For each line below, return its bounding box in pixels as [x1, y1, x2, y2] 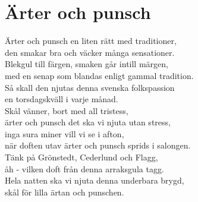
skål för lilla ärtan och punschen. [5, 185, 124, 198]
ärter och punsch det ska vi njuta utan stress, [5, 116, 171, 128]
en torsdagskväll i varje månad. [5, 93, 118, 105]
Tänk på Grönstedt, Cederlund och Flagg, [5, 151, 158, 163]
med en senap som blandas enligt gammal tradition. [5, 69, 194, 81]
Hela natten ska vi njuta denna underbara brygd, [5, 174, 184, 187]
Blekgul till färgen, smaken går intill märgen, [5, 58, 168, 70]
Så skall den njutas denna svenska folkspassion [5, 81, 175, 93]
